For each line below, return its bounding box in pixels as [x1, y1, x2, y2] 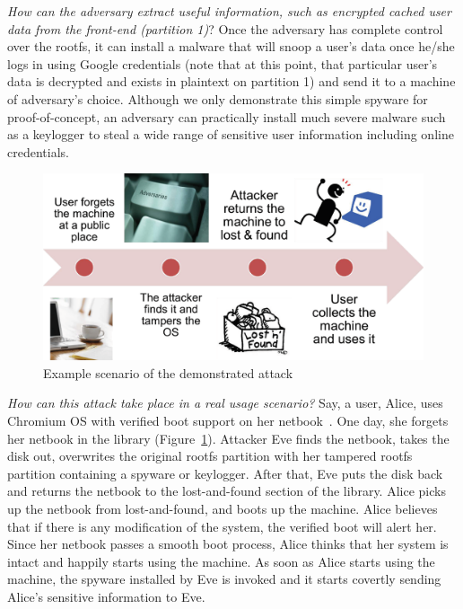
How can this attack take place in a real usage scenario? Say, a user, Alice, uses [7, 393, 443, 412]
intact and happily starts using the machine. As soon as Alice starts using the [7, 552, 435, 570]
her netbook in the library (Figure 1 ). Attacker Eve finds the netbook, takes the [7, 428, 450, 447]
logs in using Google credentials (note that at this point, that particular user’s [7, 54, 438, 73]
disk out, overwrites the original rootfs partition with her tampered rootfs [7, 446, 413, 465]
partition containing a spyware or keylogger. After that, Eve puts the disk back [7, 463, 443, 482]
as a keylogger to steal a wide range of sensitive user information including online [7, 125, 454, 144]
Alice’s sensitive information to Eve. [7, 587, 205, 605]
